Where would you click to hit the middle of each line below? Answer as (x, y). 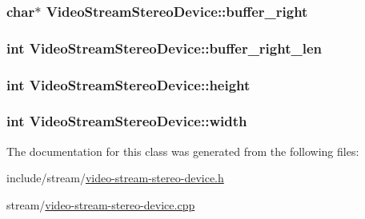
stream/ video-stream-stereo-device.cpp (101, 204)
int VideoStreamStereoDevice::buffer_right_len (164, 48)
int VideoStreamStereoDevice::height (128, 84)
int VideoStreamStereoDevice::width (127, 121)
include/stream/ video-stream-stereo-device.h (115, 178)
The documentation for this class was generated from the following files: (183, 151)
